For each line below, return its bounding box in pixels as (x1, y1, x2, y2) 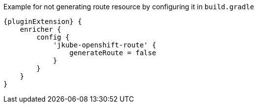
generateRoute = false (69, 49, 156, 57)
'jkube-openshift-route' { (53, 41, 156, 49)
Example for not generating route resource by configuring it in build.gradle (3, 2, 254, 11)
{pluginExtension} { (3, 18, 82, 25)
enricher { (20, 25, 62, 33)
